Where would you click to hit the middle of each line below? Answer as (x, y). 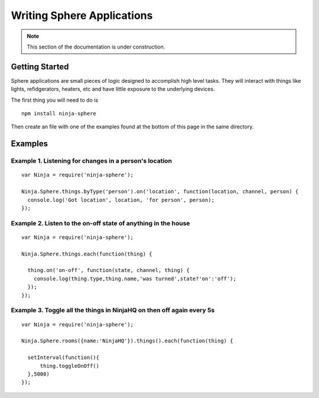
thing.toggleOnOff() (70, 366)
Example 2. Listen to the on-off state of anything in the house (100, 223)
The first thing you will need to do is (55, 100)
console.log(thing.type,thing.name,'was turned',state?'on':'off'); (135, 279)
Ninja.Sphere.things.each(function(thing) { (87, 254)
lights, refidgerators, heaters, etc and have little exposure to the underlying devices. (113, 89)
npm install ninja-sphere (59, 114)
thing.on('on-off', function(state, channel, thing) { (109, 270)
